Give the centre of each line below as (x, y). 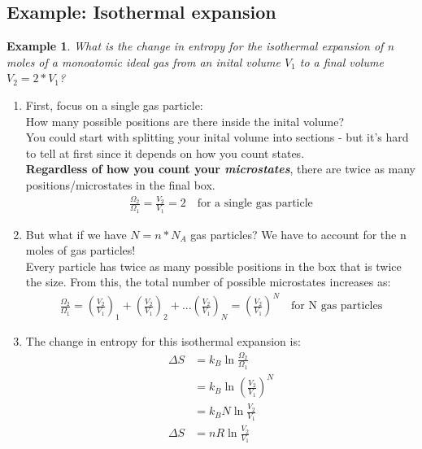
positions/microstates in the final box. (120, 184)
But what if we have (76, 234)
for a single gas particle (255, 204)
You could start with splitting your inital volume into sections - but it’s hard (217, 137)
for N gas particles (337, 306)
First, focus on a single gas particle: (114, 105)
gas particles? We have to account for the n (298, 234)
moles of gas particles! (80, 250)
